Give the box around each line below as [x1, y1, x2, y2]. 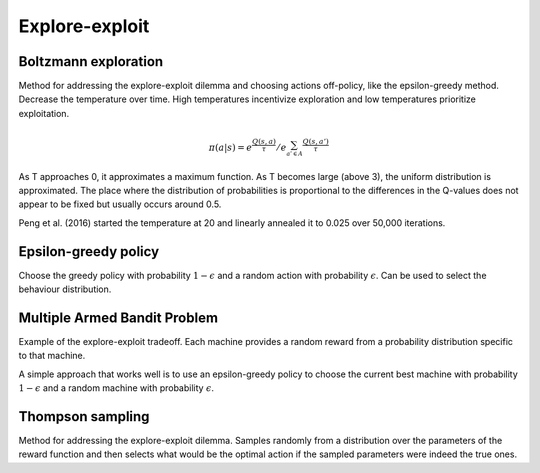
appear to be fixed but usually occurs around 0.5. [18, 198, 222, 210]
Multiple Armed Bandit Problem [18, 309, 219, 326]
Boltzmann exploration [18, 53, 164, 70]
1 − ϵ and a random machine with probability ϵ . [18, 382, 215, 394]
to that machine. [18, 350, 86, 362]
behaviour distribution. [18, 283, 112, 295]
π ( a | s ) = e [208, 142, 253, 154]
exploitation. [18, 107, 70, 119]
